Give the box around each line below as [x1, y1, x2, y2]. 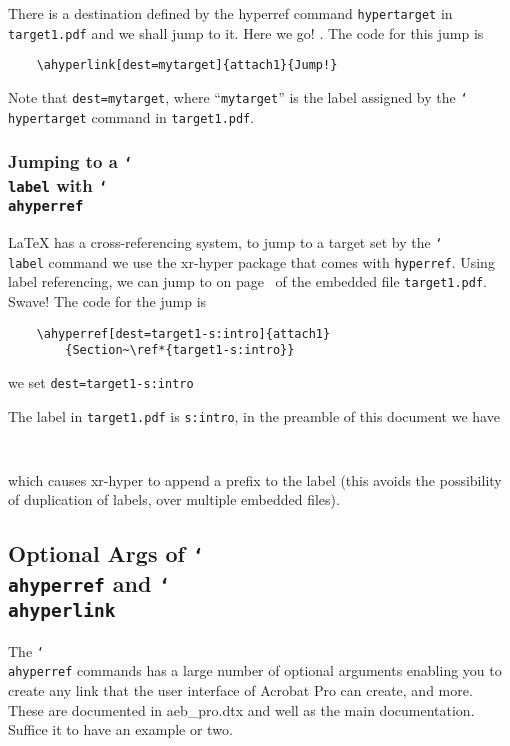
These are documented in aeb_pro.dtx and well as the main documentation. [8, 699, 475, 720]
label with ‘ [8, 172, 108, 197]
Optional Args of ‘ [8, 538, 204, 569]
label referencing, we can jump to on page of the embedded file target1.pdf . [8, 271, 487, 292]
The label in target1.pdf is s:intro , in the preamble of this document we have [8, 405, 500, 426]
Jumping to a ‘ [8, 149, 133, 174]
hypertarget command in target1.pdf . [8, 106, 255, 127]
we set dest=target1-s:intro [8, 371, 194, 392]
